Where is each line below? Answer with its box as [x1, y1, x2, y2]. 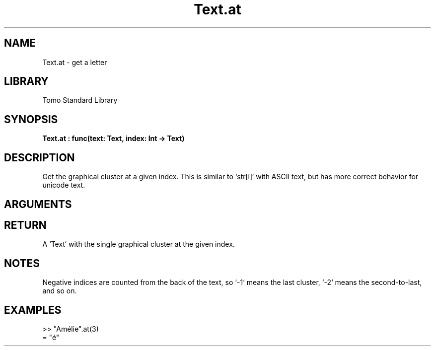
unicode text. [42, 181, 85, 190]
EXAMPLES [4, 303, 62, 316]
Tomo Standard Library [42, 96, 118, 105]
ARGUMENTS [4, 198, 72, 210]
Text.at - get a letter [42, 58, 107, 67]
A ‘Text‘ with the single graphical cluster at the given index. [42, 240, 235, 249]
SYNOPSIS [4, 113, 58, 126]
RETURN [4, 218, 47, 231]
